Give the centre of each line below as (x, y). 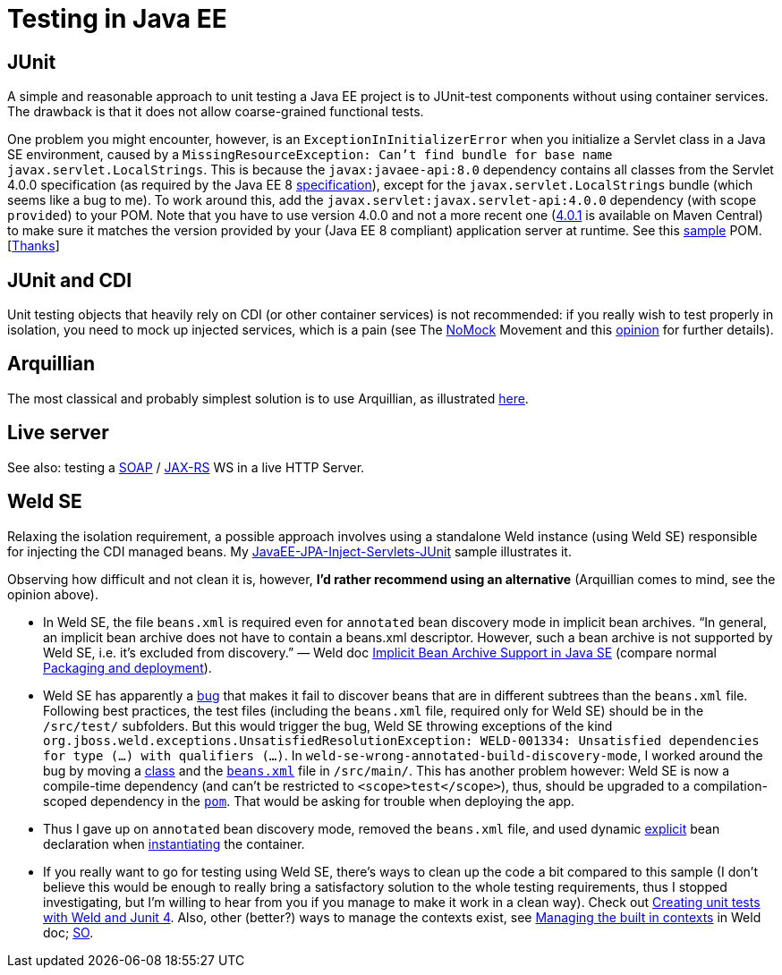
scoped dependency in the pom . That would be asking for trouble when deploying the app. (309, 801)
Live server (58, 433)
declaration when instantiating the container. (174, 844)
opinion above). (53, 594)
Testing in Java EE (117, 19)
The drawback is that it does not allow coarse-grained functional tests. (216, 112)
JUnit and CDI (70, 280)
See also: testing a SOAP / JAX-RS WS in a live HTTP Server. (186, 467)
